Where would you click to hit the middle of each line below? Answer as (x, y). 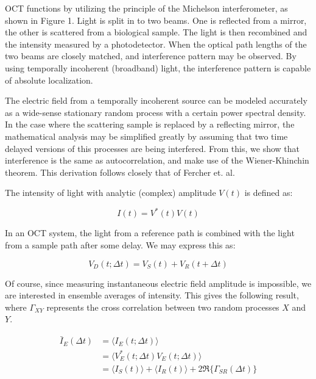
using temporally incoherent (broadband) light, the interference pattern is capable (158, 67)
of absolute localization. (49, 80)
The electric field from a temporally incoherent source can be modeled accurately (156, 100)
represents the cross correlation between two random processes (163, 307)
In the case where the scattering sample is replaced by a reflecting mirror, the (150, 124)
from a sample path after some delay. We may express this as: (120, 245)
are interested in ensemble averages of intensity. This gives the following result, (152, 295)
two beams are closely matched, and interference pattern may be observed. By (151, 56)
